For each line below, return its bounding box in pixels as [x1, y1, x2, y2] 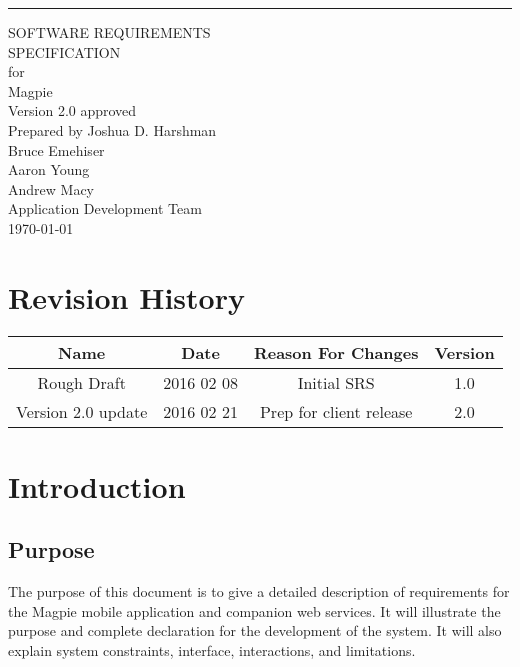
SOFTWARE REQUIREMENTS [8, 22, 211, 42]
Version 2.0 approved [8, 100, 137, 121]
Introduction [8, 465, 186, 506]
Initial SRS [297, 370, 375, 394]
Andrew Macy [8, 178, 94, 199]
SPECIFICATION [8, 41, 121, 62]
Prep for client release [259, 399, 413, 423]
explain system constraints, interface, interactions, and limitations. [8, 640, 416, 661]
